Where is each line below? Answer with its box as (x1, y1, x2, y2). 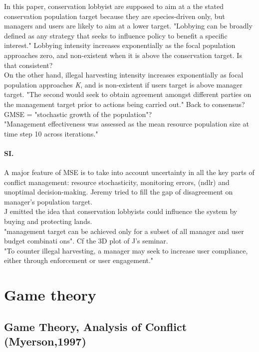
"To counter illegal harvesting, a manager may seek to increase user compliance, (4, 245, 248, 255)
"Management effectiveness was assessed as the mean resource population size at (4, 118, 249, 129)
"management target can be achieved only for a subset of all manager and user (4, 225, 244, 236)
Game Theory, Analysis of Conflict (4, 318, 187, 334)
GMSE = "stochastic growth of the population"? (4, 108, 152, 119)
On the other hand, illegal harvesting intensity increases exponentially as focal (4, 69, 244, 80)
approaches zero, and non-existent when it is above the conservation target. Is (4, 49, 242, 60)
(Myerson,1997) (4, 333, 86, 349)
